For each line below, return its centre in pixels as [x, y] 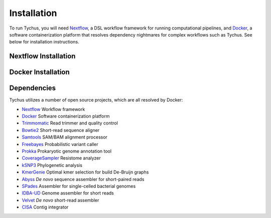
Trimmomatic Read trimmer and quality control [70, 123]
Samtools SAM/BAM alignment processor [65, 137]
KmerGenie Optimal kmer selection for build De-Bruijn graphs [85, 172]
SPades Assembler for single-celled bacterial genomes [79, 186]
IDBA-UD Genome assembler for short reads [68, 193]
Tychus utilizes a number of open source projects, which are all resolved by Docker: [96, 100]
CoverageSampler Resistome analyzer [61, 158]
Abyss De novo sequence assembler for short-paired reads [83, 179]
